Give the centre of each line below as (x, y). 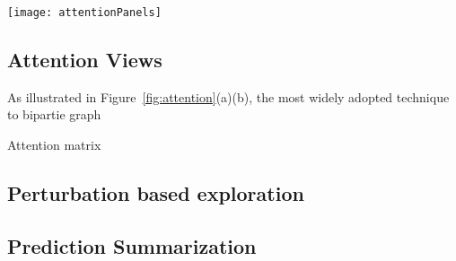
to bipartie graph (54, 114)
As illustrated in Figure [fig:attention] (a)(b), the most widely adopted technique (228, 96)
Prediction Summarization (132, 245)
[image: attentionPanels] (84, 13)
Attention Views (85, 60)
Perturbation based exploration (156, 193)
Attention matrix (54, 145)
